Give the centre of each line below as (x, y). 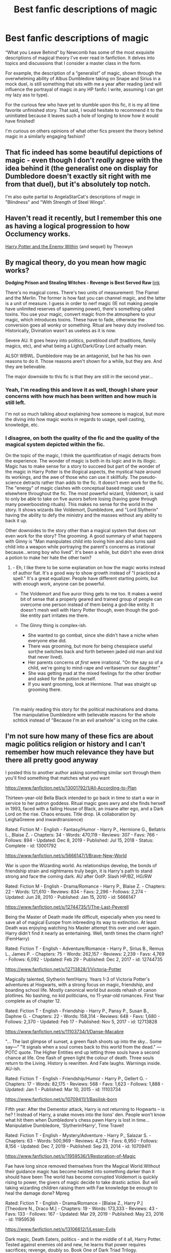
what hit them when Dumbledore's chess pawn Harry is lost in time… (77, 1120)
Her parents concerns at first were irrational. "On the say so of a (95, 662)
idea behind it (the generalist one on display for (82, 168)
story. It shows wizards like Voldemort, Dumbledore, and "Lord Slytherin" (82, 509)
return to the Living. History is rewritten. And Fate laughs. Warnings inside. (83, 1063)
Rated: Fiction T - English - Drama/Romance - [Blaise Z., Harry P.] (74, 1203)
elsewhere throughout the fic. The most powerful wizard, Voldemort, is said (84, 493)
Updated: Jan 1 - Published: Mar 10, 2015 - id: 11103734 (63, 1089)
